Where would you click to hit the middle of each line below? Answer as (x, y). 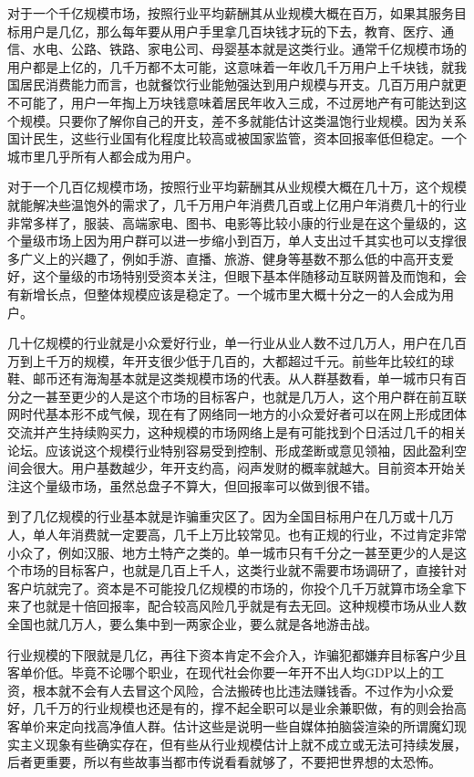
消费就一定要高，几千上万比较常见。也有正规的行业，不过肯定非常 (268, 535)
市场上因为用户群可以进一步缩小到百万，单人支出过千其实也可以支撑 (249, 241)
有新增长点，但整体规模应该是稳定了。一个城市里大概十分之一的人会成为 (224, 294)
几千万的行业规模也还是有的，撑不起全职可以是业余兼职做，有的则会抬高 (249, 708)
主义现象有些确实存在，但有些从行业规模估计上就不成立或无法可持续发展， (243, 744)
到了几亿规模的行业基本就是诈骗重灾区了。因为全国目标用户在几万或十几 (224, 516)
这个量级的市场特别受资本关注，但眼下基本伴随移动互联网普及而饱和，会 (249, 276)
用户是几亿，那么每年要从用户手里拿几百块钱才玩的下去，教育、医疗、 (230, 31)
